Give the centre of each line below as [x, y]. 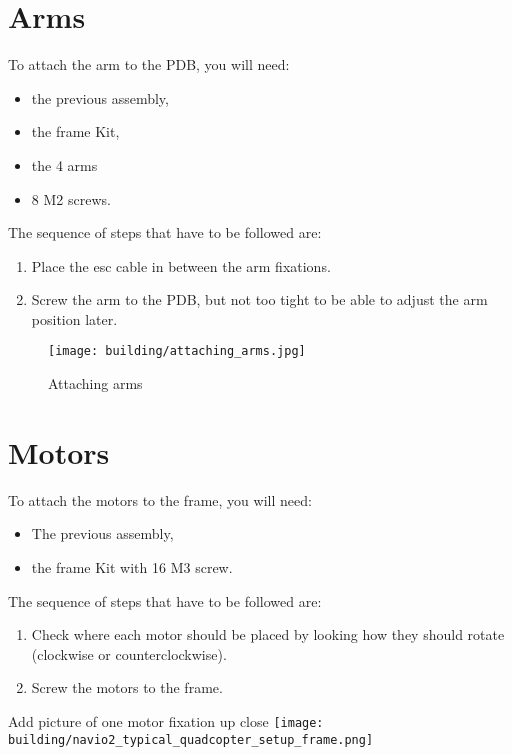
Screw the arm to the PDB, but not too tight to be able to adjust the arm [259, 299]
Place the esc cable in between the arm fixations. [181, 265]
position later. [74, 318]
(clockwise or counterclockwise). [129, 653]
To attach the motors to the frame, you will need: [160, 499]
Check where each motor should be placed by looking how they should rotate [268, 634]
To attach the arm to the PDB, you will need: [149, 64]
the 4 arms [64, 164]
